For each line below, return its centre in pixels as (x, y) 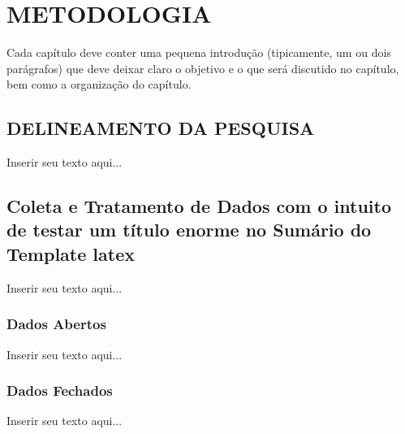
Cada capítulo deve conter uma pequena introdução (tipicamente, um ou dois (199, 52)
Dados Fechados (60, 391)
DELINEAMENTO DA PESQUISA (161, 128)
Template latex (71, 253)
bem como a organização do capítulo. (99, 84)
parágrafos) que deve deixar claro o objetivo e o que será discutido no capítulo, (203, 68)
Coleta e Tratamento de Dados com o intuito (199, 206)
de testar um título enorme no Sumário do (189, 230)
